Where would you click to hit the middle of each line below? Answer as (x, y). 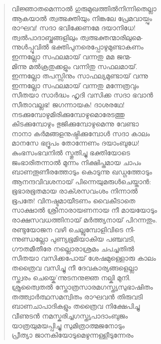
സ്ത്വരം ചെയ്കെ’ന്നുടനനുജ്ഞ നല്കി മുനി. (71, 277)
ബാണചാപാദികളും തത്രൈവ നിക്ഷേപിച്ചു (76, 306)
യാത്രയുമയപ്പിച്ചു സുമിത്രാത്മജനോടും (68, 325)
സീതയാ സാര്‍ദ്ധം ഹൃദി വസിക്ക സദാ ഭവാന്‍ (82, 95)
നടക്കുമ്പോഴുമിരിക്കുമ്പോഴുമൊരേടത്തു (68, 114)
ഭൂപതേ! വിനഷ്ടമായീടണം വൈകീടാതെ (73, 200)
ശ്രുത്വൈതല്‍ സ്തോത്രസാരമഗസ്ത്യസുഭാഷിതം (82, 287)
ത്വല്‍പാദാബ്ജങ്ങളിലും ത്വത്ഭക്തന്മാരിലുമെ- (77, 37)
